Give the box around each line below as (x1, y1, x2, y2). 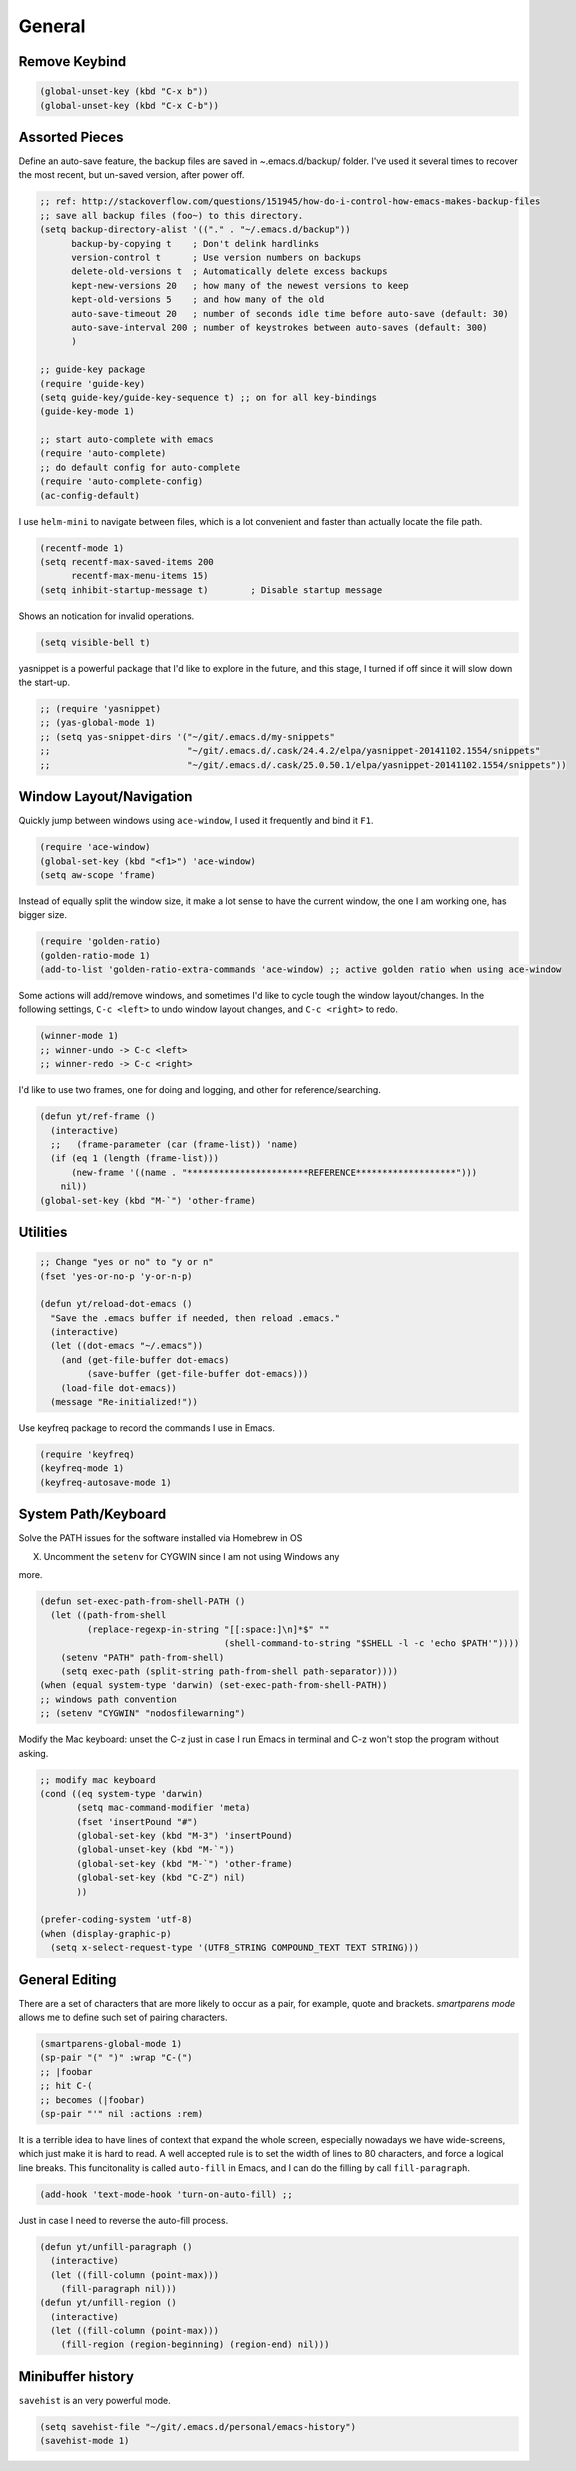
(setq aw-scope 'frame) (39, 869, 157, 880)
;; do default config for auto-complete (39, 461, 240, 473)
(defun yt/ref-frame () (39, 1111, 157, 1122)
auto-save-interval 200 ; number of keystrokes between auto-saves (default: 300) (71, 321, 489, 333)
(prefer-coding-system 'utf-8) (39, 1914, 194, 1925)
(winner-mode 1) (39, 1030, 120, 1042)
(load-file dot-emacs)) (60, 1382, 177, 1394)
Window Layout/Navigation (18, 788, 193, 805)
